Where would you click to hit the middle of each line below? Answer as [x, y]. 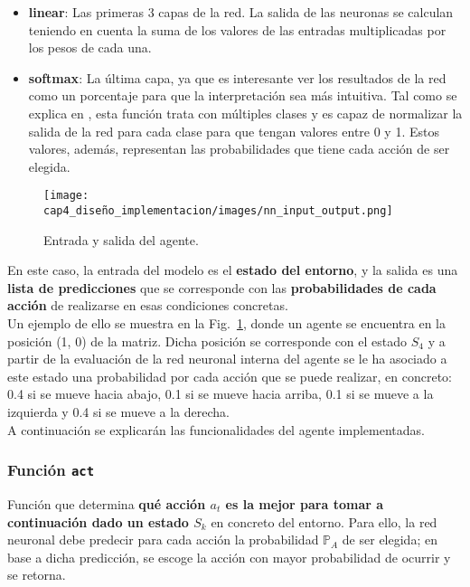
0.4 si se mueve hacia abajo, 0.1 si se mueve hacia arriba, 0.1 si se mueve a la [221, 394]
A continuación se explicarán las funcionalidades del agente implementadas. [216, 429]
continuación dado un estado [98, 521]
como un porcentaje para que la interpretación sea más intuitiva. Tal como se [243, 95]
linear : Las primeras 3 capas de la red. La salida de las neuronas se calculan [241, 12]
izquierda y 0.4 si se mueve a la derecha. [118, 412]
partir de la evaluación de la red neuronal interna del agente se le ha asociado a [227, 359]
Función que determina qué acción [107, 503]
